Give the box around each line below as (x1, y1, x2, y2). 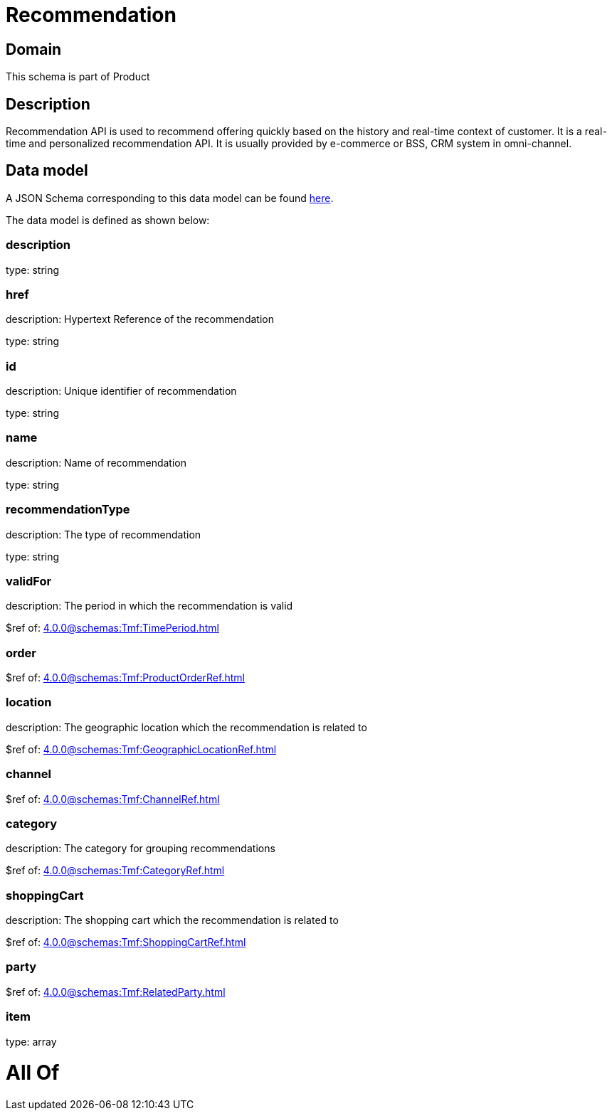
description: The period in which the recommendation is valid (6, 600, 293, 612)
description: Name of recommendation (6, 456, 187, 469)
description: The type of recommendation (6, 528, 201, 541)
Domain (6, 40, 62, 58)
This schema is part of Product (6, 70, 150, 83)
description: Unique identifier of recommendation (6, 385, 237, 398)
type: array (6, 1035, 57, 1048)
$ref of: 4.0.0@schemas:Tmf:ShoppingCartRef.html (6, 936, 246, 949)
